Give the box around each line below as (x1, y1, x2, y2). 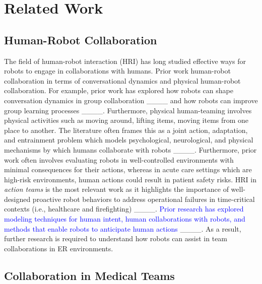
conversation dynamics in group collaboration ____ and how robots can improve (4, 95, 258, 105)
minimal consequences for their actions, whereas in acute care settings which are (4, 164, 252, 175)
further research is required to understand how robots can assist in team (4, 233, 228, 244)
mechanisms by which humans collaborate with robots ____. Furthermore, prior (4, 144, 257, 155)
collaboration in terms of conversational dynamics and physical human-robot (4, 75, 241, 86)
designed (4, 193, 31, 204)
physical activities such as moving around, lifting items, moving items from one (4, 115, 249, 125)
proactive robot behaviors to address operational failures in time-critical (32, 193, 255, 204)
